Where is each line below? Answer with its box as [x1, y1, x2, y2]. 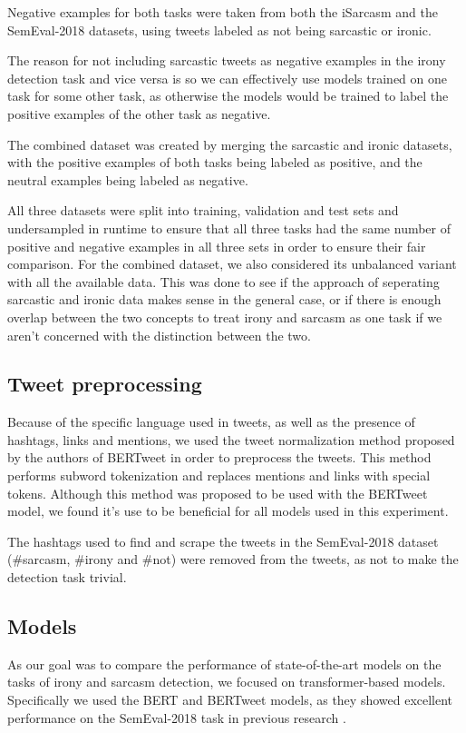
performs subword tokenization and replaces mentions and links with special [7, 466, 431, 485]
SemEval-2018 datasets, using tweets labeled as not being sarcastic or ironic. [7, 20, 432, 39]
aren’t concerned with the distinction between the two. [7, 325, 311, 344]
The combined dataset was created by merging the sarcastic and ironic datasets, [7, 134, 452, 154]
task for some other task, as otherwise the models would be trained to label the [7, 86, 449, 105]
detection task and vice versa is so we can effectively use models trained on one [7, 68, 448, 87]
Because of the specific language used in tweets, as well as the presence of [7, 412, 415, 431]
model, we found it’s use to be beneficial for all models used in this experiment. [7, 501, 449, 520]
